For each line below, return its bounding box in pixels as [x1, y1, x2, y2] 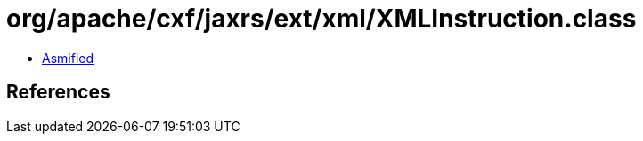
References [6, 81, 110, 104]
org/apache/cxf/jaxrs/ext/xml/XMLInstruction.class [6, 4, 637, 34]
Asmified [42, 50, 94, 66]
